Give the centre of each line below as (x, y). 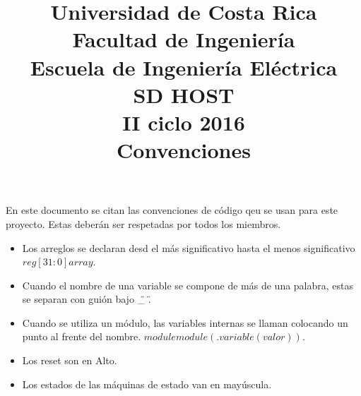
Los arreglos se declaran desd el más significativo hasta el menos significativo (189, 247)
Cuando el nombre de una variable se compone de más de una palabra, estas (188, 285)
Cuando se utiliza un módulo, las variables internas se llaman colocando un (185, 322)
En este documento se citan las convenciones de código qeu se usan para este (172, 210)
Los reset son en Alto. (70, 360)
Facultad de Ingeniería (184, 39)
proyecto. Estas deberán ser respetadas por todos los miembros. (143, 223)
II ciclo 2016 (184, 122)
